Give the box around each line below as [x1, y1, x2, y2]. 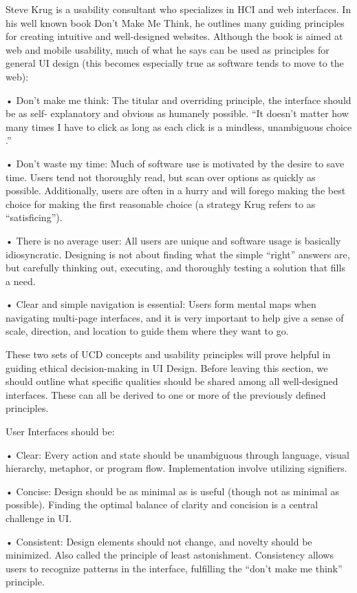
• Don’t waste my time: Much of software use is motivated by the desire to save [6, 156, 345, 170]
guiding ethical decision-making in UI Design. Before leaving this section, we [6, 360, 328, 375]
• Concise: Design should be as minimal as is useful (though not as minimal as [6, 483, 340, 498]
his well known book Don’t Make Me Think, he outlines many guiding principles [6, 15, 345, 30]
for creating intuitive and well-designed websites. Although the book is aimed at [6, 29, 343, 43]
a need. [6, 273, 36, 288]
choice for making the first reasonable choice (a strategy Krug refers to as [6, 196, 316, 211]
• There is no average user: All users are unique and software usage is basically [6, 233, 341, 247]
